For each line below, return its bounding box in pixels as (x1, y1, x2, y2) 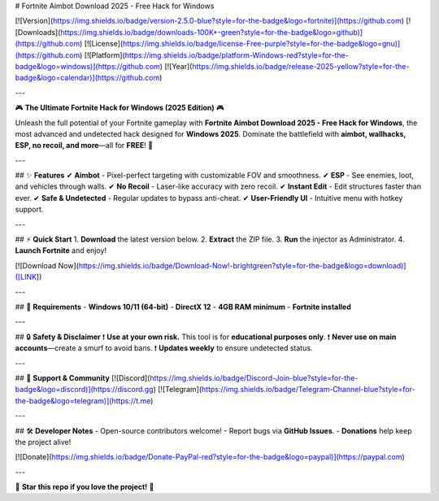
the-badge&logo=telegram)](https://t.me (15, 395, 151, 406)
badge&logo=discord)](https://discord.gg (15, 385, 154, 394)
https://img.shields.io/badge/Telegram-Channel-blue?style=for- (201, 385, 415, 394)
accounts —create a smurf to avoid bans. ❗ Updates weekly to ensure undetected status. (15, 343, 313, 353)
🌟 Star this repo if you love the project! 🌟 (15, 482, 154, 492)
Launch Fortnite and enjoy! (15, 246, 107, 255)
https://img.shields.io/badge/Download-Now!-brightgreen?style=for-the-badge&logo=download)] (78, 260, 406, 270)
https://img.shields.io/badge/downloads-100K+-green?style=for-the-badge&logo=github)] (60, 27, 363, 37)
